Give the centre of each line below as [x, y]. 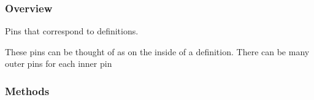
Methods [27, 90]
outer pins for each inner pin [59, 63]
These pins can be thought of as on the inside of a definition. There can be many [157, 51]
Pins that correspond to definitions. [72, 31]
